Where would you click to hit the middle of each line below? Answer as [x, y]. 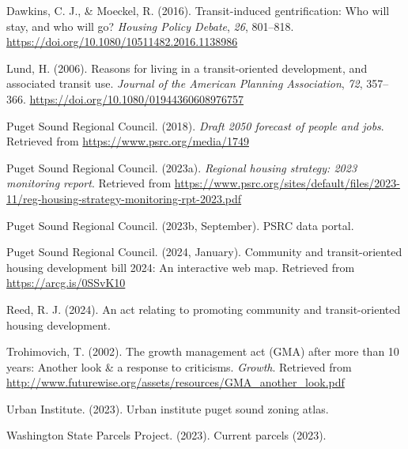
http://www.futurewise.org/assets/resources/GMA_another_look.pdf [176, 382]
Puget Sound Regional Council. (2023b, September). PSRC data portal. [180, 225]
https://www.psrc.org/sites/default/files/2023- [287, 183]
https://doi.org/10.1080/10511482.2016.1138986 [122, 42]
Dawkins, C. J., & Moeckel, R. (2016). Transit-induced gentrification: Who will [198, 10]
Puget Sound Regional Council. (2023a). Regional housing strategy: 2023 [182, 167]
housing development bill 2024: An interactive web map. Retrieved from [181, 267]
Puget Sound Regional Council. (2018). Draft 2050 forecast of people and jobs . [195, 125]
